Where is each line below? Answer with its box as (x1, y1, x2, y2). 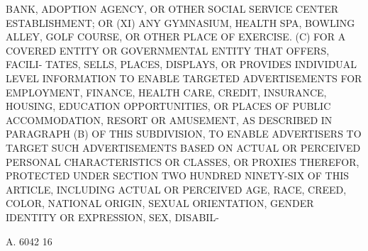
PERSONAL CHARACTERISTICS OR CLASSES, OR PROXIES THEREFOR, (6, 154, 359, 169)
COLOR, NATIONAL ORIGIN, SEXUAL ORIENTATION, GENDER (6, 196, 314, 211)
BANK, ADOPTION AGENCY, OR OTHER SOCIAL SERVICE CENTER (6, 1, 339, 16)
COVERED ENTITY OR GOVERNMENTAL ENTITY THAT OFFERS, (6, 43, 330, 57)
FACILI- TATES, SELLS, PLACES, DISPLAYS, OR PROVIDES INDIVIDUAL (6, 57, 357, 72)
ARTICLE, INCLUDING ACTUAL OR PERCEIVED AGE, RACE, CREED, (6, 182, 347, 196)
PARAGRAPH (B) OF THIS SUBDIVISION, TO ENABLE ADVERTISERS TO (6, 126, 362, 141)
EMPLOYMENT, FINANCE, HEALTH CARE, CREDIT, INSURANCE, (6, 84, 327, 99)
